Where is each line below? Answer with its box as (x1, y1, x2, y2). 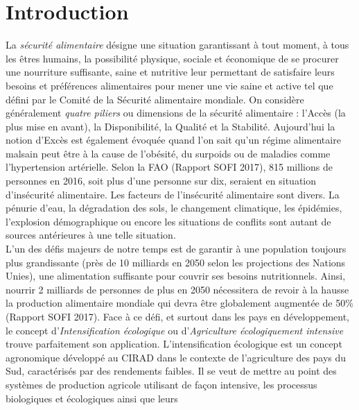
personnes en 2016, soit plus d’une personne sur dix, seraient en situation (6, 173, 317, 188)
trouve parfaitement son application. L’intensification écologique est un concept (6, 336, 342, 351)
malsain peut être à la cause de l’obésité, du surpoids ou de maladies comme (6, 146, 331, 160)
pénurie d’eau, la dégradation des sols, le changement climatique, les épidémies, (6, 200, 342, 215)
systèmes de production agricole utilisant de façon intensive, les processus (6, 377, 317, 391)
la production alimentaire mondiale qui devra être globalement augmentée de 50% (6, 296, 353, 310)
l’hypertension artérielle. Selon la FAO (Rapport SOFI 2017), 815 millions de (6, 160, 333, 174)
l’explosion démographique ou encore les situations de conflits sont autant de (6, 214, 331, 228)
